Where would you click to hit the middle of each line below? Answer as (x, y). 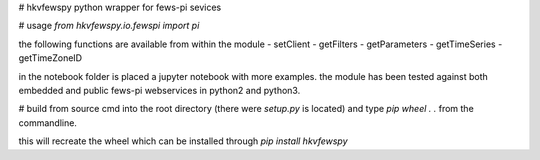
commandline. (47, 122)
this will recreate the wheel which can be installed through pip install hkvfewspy (183, 141)
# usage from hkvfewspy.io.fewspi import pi (109, 26)
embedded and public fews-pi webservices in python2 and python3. (159, 90)
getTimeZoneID (50, 58)
